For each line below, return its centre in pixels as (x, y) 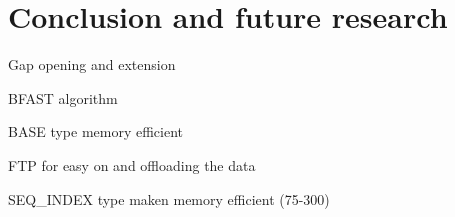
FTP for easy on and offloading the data (132, 164)
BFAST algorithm (63, 97)
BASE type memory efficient (96, 131)
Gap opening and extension (92, 64)
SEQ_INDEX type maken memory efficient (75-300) (169, 198)
